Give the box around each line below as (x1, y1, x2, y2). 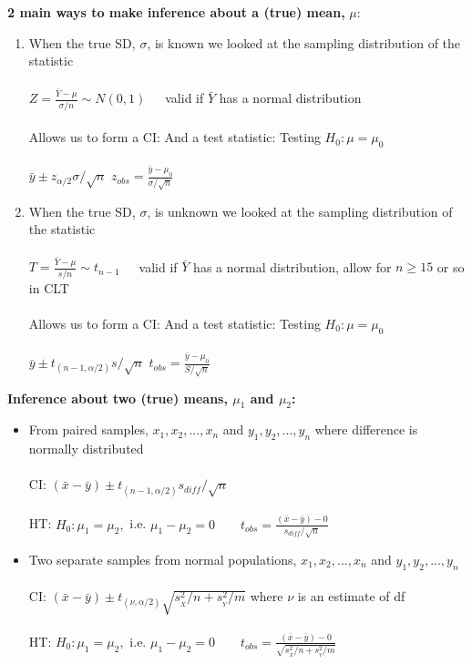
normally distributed (28, 439, 144, 458)
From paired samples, (28, 420, 149, 439)
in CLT (28, 278, 69, 297)
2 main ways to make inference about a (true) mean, (7, 3, 345, 21)
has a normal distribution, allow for (193, 257, 392, 276)
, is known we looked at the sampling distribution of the (147, 33, 461, 52)
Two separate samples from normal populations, (28, 549, 297, 568)
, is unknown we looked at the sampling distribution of (147, 201, 453, 220)
